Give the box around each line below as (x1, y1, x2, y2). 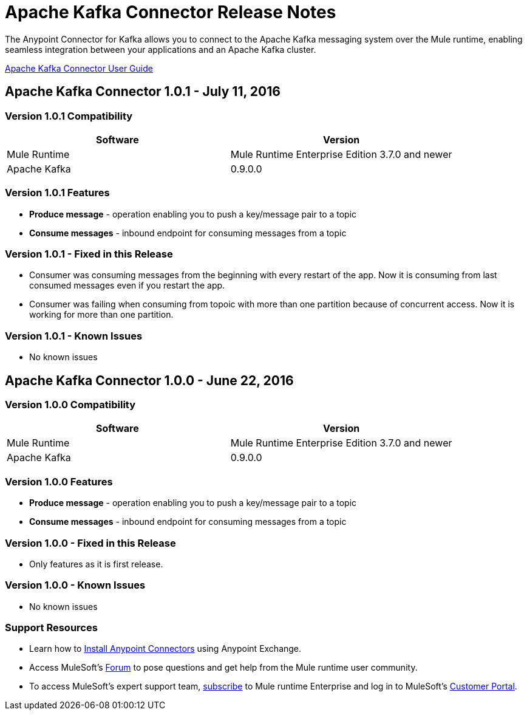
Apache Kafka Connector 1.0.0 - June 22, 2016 (5, 372, 294, 388)
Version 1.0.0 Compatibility (5, 399, 136, 411)
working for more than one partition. (29, 309, 174, 320)
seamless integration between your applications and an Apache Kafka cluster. (5, 44, 316, 55)
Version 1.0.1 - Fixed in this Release (5, 248, 173, 261)
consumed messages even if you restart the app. (29, 280, 225, 291)
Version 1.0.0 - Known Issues (5, 579, 146, 592)
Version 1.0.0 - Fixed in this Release (5, 536, 176, 549)
